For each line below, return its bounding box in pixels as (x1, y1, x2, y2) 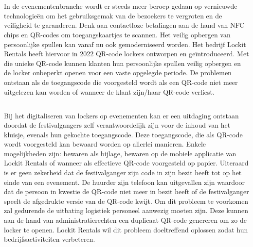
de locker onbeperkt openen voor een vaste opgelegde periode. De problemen (4, 67, 232, 78)
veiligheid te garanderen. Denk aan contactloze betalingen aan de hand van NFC (4, 20, 245, 30)
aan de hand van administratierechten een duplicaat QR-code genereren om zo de (4, 215, 247, 225)
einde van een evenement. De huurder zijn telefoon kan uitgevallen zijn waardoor (4, 177, 245, 187)
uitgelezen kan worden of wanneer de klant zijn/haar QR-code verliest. (4, 86, 215, 97)
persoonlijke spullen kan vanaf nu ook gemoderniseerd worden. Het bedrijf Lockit (4, 39, 246, 49)
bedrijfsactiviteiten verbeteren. (4, 234, 95, 244)
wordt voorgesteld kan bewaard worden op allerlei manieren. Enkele (4, 139, 206, 149)
